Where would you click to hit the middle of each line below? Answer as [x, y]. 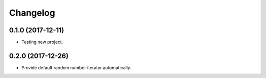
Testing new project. [42, 42]
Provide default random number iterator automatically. [76, 67]
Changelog [32, 13]
